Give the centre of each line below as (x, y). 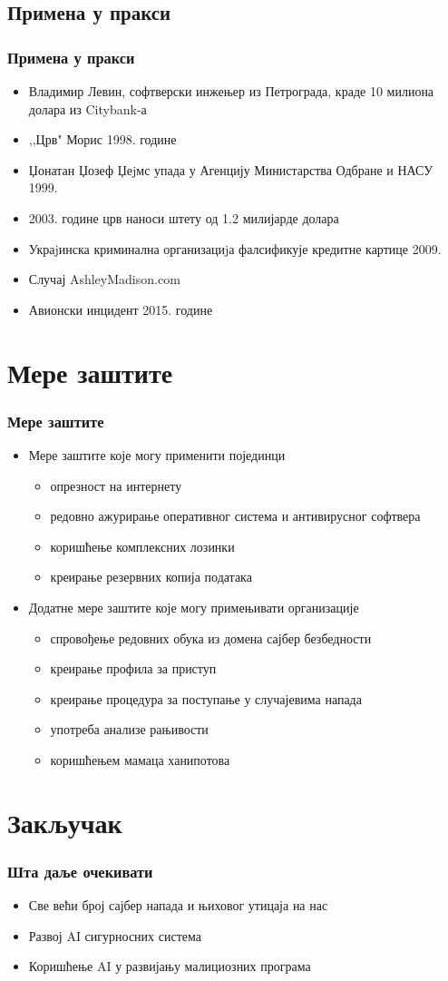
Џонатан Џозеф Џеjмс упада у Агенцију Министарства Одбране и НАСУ (231, 169)
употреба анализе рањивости (129, 729)
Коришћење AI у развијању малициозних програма (170, 966)
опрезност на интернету (116, 485)
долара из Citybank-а (88, 108)
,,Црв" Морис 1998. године (102, 139)
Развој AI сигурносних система (115, 935)
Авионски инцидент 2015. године (121, 309)
